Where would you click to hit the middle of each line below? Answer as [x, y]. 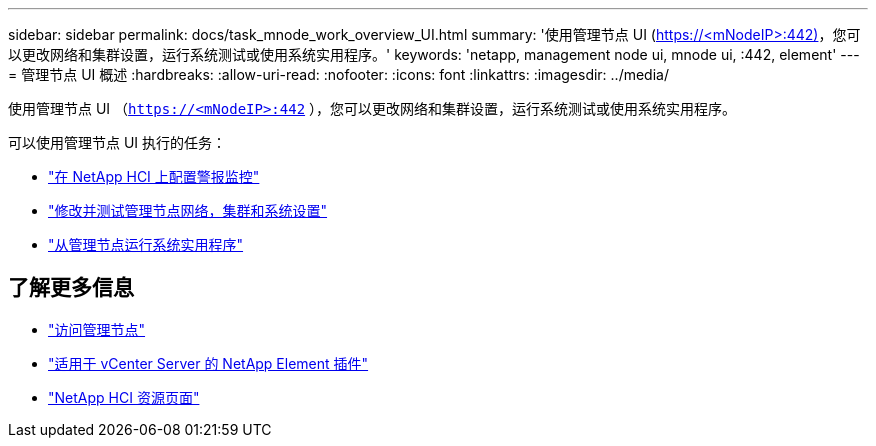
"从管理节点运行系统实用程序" [146, 244]
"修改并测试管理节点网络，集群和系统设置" [188, 210]
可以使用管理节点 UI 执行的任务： [117, 142]
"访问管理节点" [97, 329]
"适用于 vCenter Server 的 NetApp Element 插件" [208, 363]
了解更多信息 [71, 288]
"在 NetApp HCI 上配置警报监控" [154, 176]
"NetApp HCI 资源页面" [124, 397]
